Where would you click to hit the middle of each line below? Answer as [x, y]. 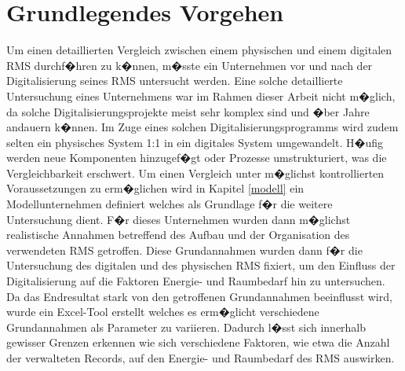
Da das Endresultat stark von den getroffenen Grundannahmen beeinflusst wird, [199, 296]
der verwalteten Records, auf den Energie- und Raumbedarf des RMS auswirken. [201, 358]
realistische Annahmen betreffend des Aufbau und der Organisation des [178, 235]
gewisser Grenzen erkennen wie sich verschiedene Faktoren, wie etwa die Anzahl [198, 342]
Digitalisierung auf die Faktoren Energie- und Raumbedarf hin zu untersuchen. [196, 281]
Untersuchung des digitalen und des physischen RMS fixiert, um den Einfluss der [201, 265]
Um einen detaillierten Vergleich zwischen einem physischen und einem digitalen [199, 50]
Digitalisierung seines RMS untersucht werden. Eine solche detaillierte [175, 81]
